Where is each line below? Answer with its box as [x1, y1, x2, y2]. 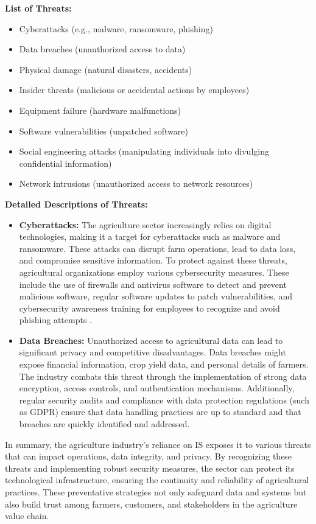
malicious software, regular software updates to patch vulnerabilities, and [19, 290, 293, 302]
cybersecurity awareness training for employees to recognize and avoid [19, 301, 280, 314]
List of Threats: [5, 2, 72, 14]
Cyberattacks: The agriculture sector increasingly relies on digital [19, 218, 272, 231]
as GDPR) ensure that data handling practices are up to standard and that [19, 405, 301, 418]
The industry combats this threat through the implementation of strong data [19, 369, 307, 382]
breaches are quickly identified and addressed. [19, 417, 190, 430]
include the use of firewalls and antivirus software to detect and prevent [19, 278, 287, 290]
